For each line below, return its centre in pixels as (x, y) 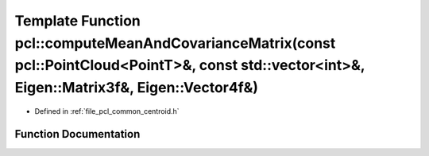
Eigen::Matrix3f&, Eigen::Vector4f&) (136, 88)
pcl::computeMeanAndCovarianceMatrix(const (175, 43)
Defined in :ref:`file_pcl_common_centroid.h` (107, 111)
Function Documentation (77, 134)
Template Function (77, 21)
